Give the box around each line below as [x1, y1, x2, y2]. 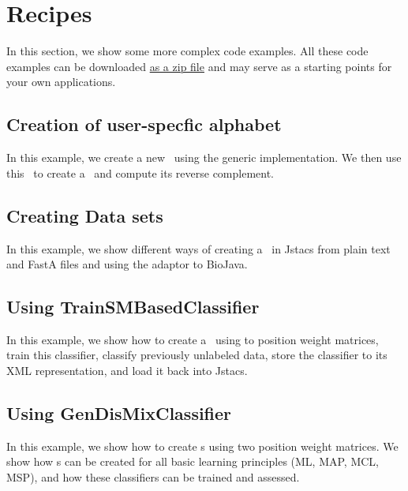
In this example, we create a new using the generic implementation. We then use [6, 149, 402, 166]
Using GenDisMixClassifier [6, 401, 232, 425]
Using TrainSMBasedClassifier [6, 294, 260, 319]
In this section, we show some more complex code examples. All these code [6, 43, 369, 59]
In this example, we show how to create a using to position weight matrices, [6, 331, 379, 347]
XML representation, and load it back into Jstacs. [6, 362, 248, 379]
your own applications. [6, 73, 116, 90]
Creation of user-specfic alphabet [6, 112, 282, 137]
